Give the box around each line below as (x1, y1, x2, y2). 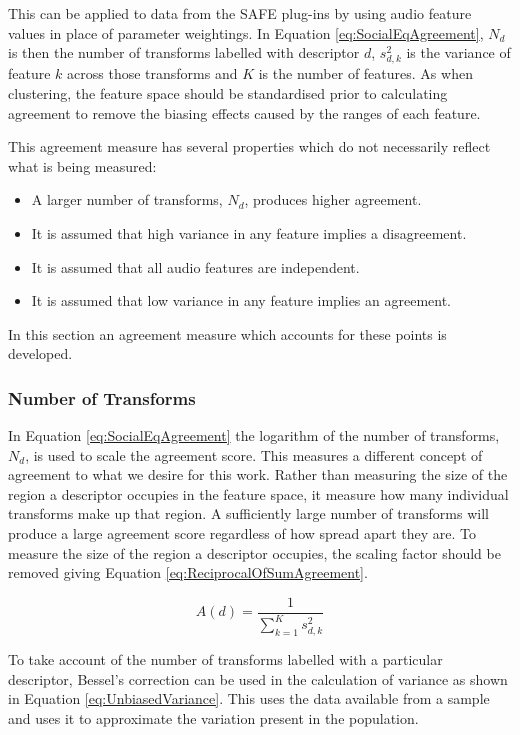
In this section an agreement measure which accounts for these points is (8, 323, 447, 344)
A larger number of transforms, (31, 189, 223, 210)
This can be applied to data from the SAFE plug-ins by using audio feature (8, 3, 472, 23)
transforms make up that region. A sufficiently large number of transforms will (8, 503, 489, 524)
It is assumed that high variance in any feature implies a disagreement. (31, 222, 467, 243)
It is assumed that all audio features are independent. (31, 256, 360, 277)
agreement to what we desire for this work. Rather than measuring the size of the (8, 464, 508, 485)
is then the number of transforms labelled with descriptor (8, 42, 360, 63)
